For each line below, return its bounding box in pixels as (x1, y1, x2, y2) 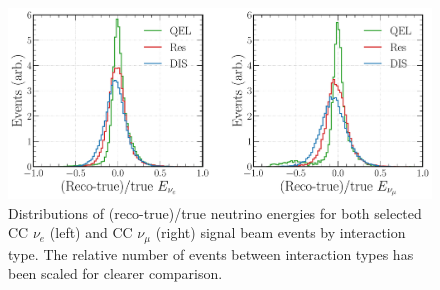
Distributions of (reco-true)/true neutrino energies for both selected (8, 202, 422, 223)
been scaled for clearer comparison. (8, 263, 223, 284)
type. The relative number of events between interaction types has (8, 243, 414, 264)
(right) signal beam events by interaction (155, 222, 406, 243)
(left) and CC (49, 222, 133, 243)
